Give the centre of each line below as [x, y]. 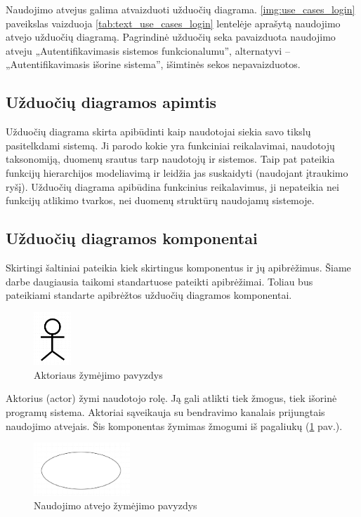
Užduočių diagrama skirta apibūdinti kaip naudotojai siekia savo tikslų [158, 132]
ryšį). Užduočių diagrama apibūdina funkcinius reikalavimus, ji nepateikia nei [172, 186]
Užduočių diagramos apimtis [111, 102]
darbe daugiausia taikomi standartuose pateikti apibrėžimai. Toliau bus [159, 281]
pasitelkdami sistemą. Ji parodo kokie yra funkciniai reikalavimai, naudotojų [170, 145]
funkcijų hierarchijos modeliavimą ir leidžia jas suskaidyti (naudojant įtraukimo [177, 172]
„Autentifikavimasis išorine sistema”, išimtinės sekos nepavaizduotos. [153, 64]
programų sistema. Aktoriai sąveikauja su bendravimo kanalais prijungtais [165, 412]
